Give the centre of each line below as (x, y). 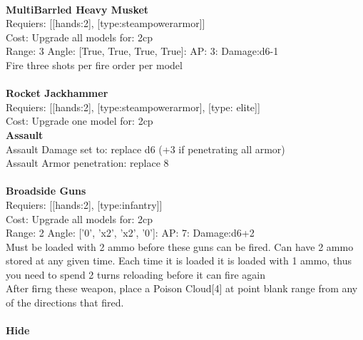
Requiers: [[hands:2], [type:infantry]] (84, 204)
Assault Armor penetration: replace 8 (87, 163)
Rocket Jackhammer (57, 93)
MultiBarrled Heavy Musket (77, 9)
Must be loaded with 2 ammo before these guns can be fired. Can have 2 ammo (180, 246)
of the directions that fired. (65, 303)
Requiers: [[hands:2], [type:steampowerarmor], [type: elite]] (133, 107)
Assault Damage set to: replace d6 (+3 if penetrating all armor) (145, 149)
